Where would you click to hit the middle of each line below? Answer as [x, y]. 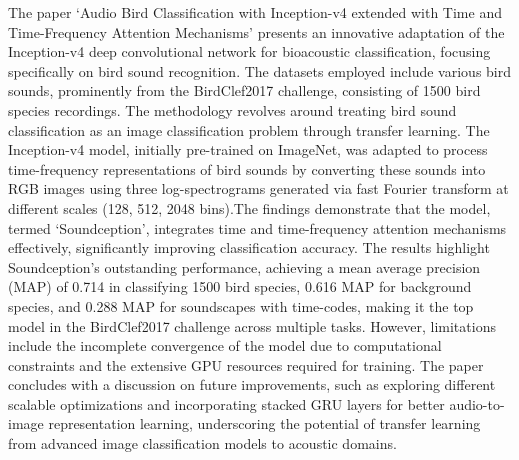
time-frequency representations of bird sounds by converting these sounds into [247, 168]
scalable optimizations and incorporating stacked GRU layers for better [226, 403]
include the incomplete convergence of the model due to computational [225, 345]
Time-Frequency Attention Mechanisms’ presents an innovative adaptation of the [256, 31]
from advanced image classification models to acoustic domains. [202, 443]
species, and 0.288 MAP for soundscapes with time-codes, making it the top [241, 305]
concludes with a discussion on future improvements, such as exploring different [252, 384]
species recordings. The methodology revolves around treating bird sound [232, 109]
